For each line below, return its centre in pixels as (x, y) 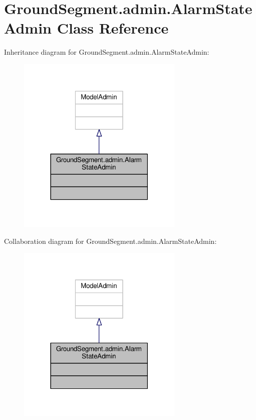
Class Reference (113, 28)
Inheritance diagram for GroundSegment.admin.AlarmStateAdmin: (107, 52)
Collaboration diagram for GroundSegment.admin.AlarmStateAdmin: (110, 241)
